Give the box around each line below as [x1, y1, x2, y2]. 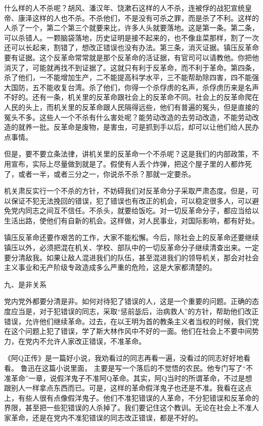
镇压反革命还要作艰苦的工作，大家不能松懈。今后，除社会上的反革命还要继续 [4, 232, 259, 243]
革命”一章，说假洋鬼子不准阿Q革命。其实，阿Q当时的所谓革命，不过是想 [11, 372, 252, 383]
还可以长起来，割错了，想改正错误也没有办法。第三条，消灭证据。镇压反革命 [4, 42, 259, 53]
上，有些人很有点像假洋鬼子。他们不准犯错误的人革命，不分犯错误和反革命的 [4, 392, 259, 403]
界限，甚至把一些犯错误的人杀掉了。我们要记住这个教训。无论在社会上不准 [4, 402, 252, 413]
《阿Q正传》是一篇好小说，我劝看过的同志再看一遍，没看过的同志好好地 [4, 353, 243, 363]
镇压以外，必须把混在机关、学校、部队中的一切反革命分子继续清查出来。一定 [4, 242, 259, 253]
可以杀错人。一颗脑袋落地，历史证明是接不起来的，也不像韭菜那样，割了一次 [4, 32, 259, 43]
